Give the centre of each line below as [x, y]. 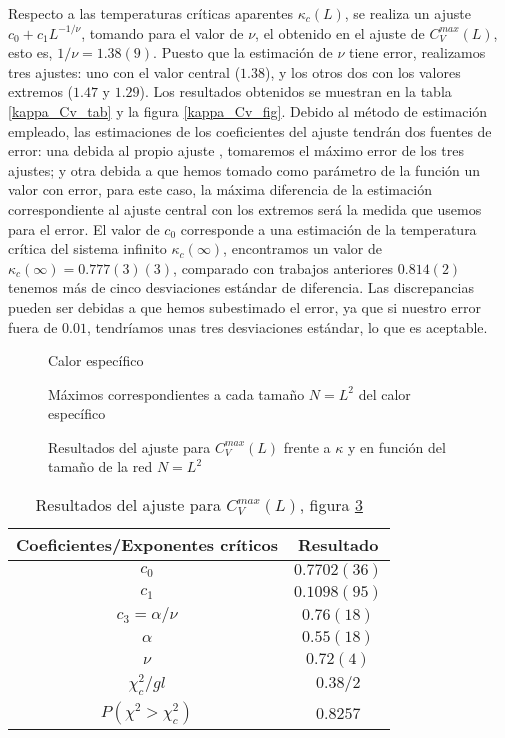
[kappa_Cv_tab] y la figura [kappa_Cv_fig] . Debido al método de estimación [248, 110]
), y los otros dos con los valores [363, 71]
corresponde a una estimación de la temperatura [328, 228]
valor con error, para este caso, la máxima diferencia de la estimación [220, 189]
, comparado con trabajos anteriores [283, 267]
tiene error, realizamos [417, 52]
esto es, [30, 52]
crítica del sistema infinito [87, 248]
